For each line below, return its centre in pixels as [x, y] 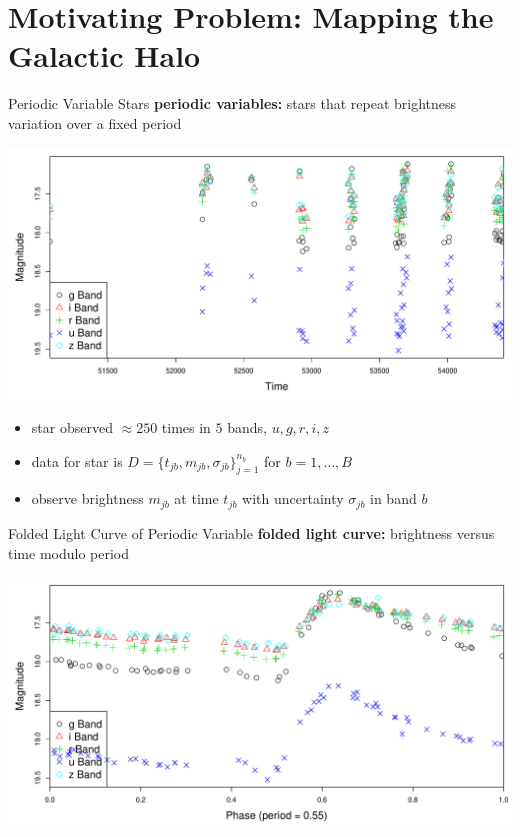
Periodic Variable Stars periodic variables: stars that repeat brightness [232, 103]
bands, [247, 427]
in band [393, 498]
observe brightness [87, 498]
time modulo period [69, 552]
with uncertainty [293, 498]
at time [196, 498]
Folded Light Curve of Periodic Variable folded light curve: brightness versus [251, 532]
